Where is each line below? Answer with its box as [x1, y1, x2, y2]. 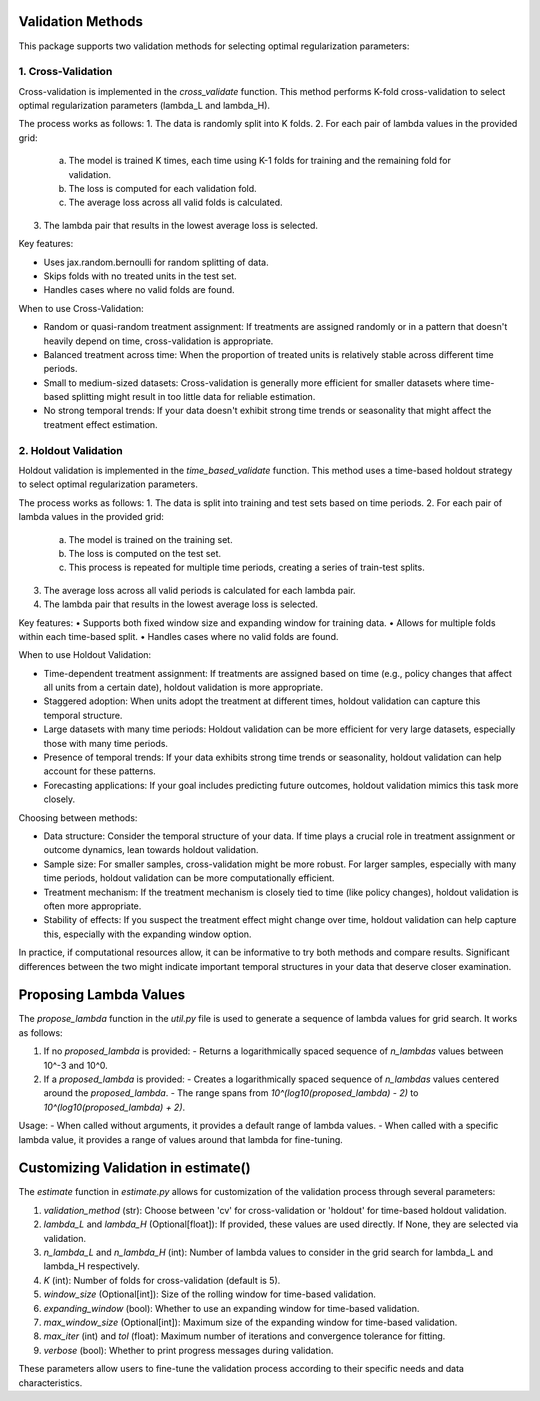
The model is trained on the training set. [68, 533, 234, 545]
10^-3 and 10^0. [43, 1059, 109, 1071]
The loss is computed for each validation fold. [68, 183, 257, 194]
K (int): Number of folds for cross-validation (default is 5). [43, 1274, 281, 1286]
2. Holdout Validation [18, 443, 124, 457]
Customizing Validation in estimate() [18, 1160, 251, 1177]
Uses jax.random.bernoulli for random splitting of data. [43, 256, 269, 268]
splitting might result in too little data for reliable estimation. [71, 391, 316, 403]
